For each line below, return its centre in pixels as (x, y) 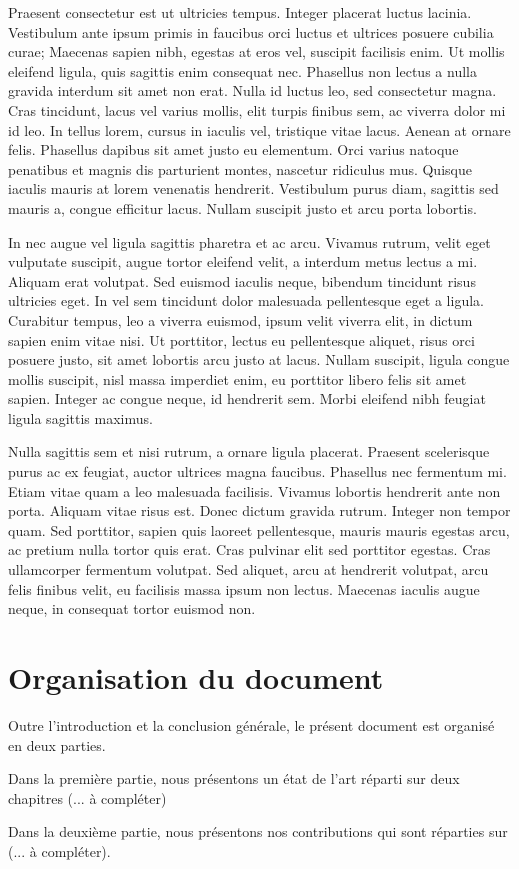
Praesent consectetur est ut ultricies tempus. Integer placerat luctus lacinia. (240, 12)
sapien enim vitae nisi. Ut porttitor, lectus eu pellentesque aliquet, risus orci (241, 339)
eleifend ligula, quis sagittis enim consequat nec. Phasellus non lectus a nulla (242, 70)
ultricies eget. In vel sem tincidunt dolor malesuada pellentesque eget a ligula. (246, 300)
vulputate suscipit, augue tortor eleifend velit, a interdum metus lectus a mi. (243, 261)
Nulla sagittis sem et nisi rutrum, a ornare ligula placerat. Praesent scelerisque (249, 451)
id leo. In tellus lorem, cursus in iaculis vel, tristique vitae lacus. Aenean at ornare (259, 129)
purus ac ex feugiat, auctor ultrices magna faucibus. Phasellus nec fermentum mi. (257, 471)
